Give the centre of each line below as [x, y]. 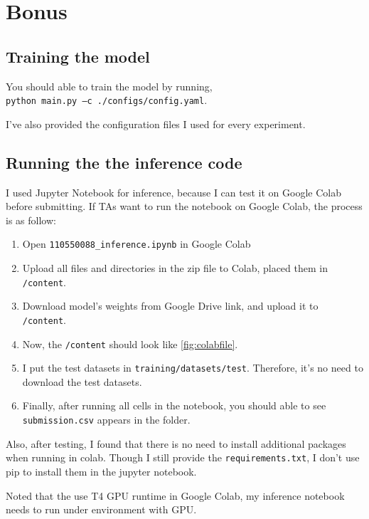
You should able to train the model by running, [109, 86]
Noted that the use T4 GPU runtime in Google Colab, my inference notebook [175, 495]
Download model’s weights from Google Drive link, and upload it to [170, 306]
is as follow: [31, 220]
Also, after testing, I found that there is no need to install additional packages [176, 443]
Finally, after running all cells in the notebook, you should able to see [174, 405]
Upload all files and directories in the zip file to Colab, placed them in [175, 268]
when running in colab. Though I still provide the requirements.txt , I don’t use [183, 457]
